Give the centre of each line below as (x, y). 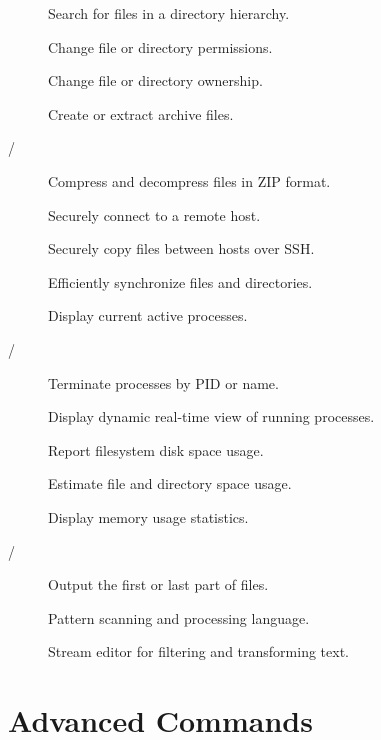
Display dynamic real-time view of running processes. (211, 416)
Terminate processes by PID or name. (163, 382)
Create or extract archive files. (141, 113)
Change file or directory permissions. (160, 46)
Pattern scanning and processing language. (179, 617)
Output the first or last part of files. (158, 584)
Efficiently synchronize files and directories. (180, 281)
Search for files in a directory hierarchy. (169, 13)
